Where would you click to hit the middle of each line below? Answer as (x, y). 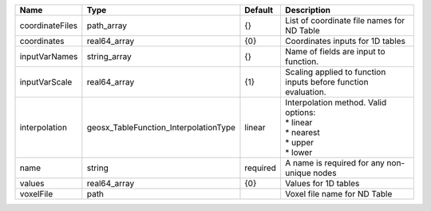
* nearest (302, 132)
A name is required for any (334, 163)
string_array (109, 56)
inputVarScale (46, 82)
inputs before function (326, 82)
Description (308, 10)
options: (300, 112)
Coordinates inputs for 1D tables (345, 41)
